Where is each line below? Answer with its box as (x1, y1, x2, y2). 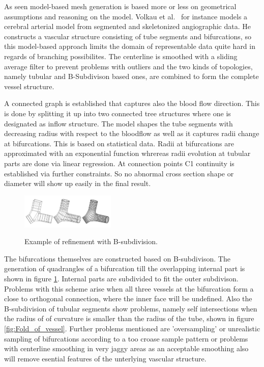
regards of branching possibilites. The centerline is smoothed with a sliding (4, 50, 238, 61)
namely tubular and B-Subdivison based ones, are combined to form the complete (4, 71, 259, 82)
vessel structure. (4, 81, 54, 91)
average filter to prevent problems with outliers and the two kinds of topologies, (4, 61, 253, 71)
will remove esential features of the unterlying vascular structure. (4, 353, 207, 363)
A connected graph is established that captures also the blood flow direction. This (4, 98, 260, 109)
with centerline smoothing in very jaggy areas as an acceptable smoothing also (4, 343, 249, 354)
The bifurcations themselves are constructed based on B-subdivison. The (4, 253, 230, 264)
